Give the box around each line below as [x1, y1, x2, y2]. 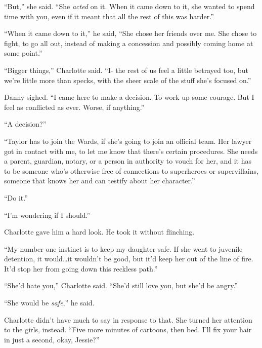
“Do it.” [4, 192, 28, 203]
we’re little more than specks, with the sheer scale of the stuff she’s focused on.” [4, 74, 251, 85]
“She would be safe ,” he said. [4, 297, 95, 308]
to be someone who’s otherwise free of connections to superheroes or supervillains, [4, 165, 258, 176]
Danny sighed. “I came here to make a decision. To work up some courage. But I [4, 92, 254, 102]
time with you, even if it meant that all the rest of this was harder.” [4, 11, 214, 21]
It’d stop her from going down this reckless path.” [4, 263, 158, 274]
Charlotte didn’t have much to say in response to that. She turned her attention [4, 314, 252, 325]
